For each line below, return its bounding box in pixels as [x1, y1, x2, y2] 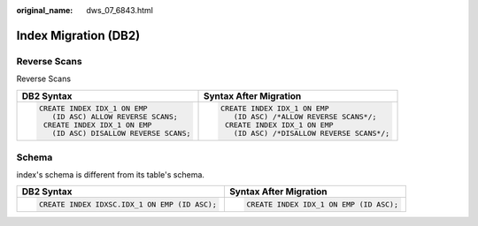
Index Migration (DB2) [16, 27, 141, 43]
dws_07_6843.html [86, 5, 154, 15]
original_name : [16, 5, 73, 15]
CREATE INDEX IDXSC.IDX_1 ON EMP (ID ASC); [38, 200, 217, 209]
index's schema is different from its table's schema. [16, 169, 205, 180]
